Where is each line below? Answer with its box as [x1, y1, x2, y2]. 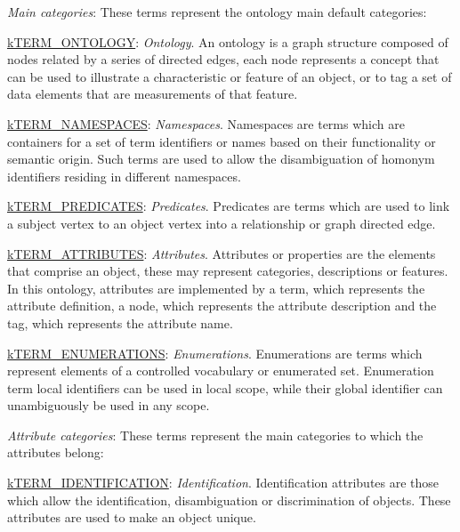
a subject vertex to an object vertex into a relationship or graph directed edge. [7, 214, 436, 232]
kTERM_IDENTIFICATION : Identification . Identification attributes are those [7, 473, 440, 492]
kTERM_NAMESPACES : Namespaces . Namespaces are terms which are [7, 114, 405, 133]
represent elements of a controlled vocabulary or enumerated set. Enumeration [7, 361, 434, 380]
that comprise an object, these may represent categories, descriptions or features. [7, 262, 448, 280]
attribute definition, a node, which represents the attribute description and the [7, 296, 437, 315]
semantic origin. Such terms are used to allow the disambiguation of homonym [7, 149, 435, 168]
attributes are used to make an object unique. [7, 508, 256, 527]
